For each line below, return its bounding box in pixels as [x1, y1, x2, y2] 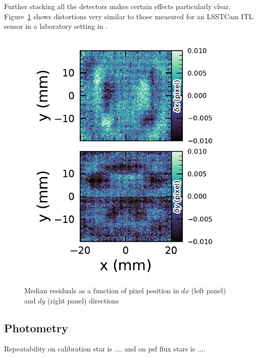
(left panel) [191, 285, 226, 295]
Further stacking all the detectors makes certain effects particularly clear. [4, 1, 231, 11]
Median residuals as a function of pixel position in [24, 285, 179, 295]
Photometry [4, 320, 68, 335]
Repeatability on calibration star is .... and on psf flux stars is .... [4, 343, 205, 354]
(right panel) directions [47, 295, 119, 305]
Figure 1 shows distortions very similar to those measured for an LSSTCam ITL [4, 11, 253, 21]
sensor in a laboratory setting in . [4, 21, 108, 31]
